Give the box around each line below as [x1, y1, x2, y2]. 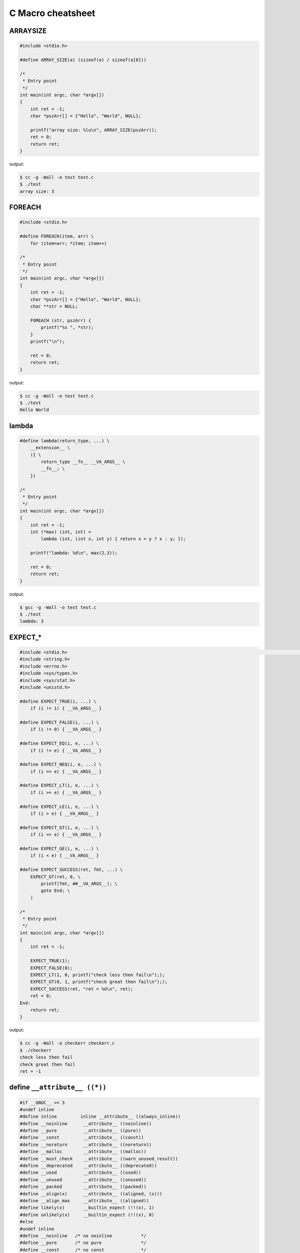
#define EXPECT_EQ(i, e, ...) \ [19, 741, 99, 746]
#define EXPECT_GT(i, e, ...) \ [19, 824, 99, 830]
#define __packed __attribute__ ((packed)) [19, 1184, 147, 1190]
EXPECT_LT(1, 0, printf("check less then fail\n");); [30, 972, 165, 978]
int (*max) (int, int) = [30, 529, 91, 535]
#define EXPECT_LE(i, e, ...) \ [19, 803, 99, 809]
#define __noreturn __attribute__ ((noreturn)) [19, 1142, 152, 1147]
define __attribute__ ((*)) [9, 1083, 107, 1092]
